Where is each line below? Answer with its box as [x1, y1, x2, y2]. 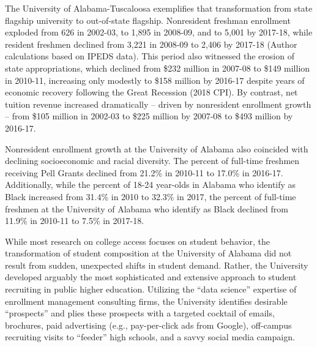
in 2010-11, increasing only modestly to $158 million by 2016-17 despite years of [5, 73, 305, 86]
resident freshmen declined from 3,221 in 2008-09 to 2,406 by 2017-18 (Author [5, 37, 297, 50]
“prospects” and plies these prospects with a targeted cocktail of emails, [5, 307, 275, 319]
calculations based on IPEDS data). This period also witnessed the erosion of [5, 50, 294, 62]
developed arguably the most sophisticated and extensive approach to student [5, 271, 297, 283]
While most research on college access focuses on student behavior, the [5, 234, 270, 247]
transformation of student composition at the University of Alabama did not [5, 247, 292, 259]
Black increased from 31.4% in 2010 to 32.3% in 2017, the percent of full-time [5, 190, 296, 203]
